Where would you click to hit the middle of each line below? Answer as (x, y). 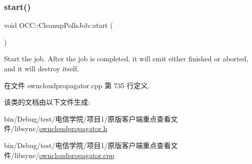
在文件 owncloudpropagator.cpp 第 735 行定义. (77, 85)
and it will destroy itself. (41, 68)
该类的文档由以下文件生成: (47, 102)
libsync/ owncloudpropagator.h (61, 128)
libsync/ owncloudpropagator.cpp (64, 155)
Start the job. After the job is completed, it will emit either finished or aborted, (126, 59)
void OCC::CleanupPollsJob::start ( (58, 25)
